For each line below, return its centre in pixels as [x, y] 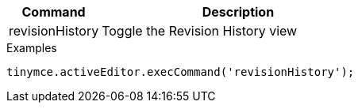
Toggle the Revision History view [200, 31]
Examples [32, 48]
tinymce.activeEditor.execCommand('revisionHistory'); [181, 72]
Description [238, 12]
